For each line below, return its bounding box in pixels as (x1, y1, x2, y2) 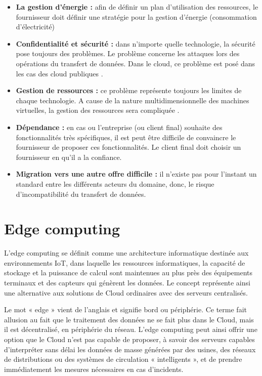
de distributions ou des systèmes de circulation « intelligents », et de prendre (4, 354, 242, 364)
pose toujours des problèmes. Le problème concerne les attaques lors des (16, 48, 240, 59)
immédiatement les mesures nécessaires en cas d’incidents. (4, 363, 184, 374)
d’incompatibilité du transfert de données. (16, 188, 146, 199)
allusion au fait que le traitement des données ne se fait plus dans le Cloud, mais (4, 314, 254, 324)
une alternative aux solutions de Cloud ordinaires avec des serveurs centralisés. (4, 287, 248, 298)
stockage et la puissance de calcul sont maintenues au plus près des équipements (4, 267, 253, 278)
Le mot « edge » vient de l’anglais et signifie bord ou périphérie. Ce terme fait (4, 304, 247, 315)
